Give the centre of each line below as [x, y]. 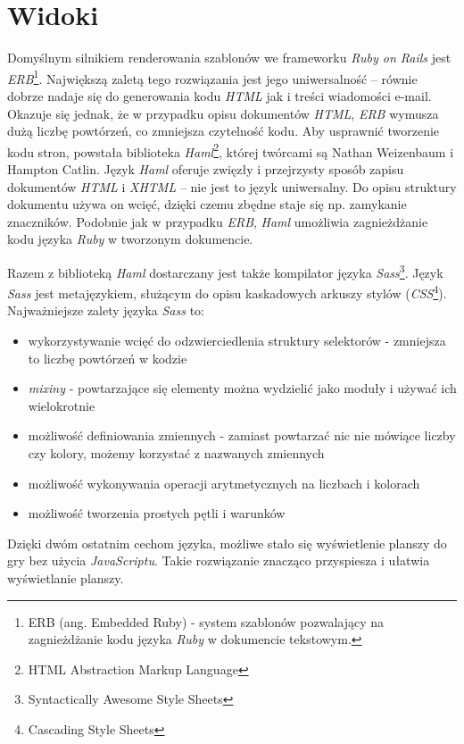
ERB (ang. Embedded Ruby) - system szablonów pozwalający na [206, 621]
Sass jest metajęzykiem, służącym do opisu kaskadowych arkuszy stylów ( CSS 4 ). [227, 292]
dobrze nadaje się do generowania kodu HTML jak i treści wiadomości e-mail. [220, 95]
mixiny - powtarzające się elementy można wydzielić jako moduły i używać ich [242, 388]
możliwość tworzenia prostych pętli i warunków [157, 513]
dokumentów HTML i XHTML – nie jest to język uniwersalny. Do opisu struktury [232, 186]
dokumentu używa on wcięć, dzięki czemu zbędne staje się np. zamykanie [207, 204]
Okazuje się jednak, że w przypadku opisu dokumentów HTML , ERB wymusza [223, 113]
